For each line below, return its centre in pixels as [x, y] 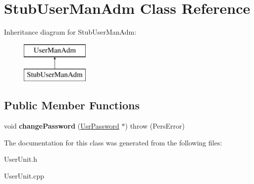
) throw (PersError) [155, 126]
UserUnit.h [21, 159]
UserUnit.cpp [24, 175]
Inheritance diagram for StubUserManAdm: [70, 32]
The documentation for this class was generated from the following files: [113, 142]
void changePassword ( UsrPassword [62, 126]
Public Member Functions [72, 105]
